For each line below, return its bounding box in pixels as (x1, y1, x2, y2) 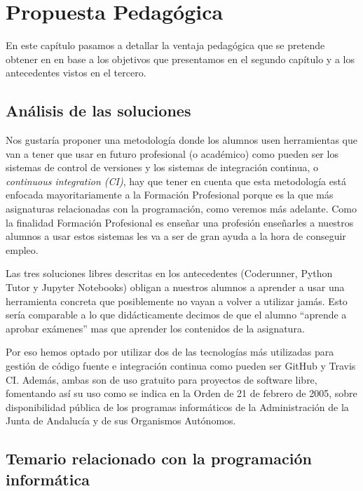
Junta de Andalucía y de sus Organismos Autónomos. (6, 413, 236, 428)
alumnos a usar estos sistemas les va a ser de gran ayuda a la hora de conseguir (6, 229, 346, 243)
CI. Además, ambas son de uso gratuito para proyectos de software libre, (6, 372, 317, 386)
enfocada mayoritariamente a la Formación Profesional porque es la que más (6, 187, 334, 202)
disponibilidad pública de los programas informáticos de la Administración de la (6, 399, 349, 414)
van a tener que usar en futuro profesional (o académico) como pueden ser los (6, 146, 338, 161)
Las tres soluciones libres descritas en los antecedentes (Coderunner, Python (6, 266, 333, 281)
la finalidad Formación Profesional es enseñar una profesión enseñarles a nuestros (6, 215, 354, 229)
